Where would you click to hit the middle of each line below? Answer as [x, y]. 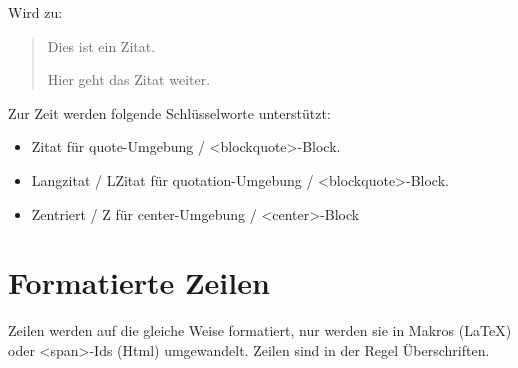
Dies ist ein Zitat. [101, 45]
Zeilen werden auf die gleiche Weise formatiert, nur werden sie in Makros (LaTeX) [260, 330]
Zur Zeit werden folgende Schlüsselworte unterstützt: [169, 112]
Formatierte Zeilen [139, 282]
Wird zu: [35, 12]
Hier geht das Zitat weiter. [129, 79]
